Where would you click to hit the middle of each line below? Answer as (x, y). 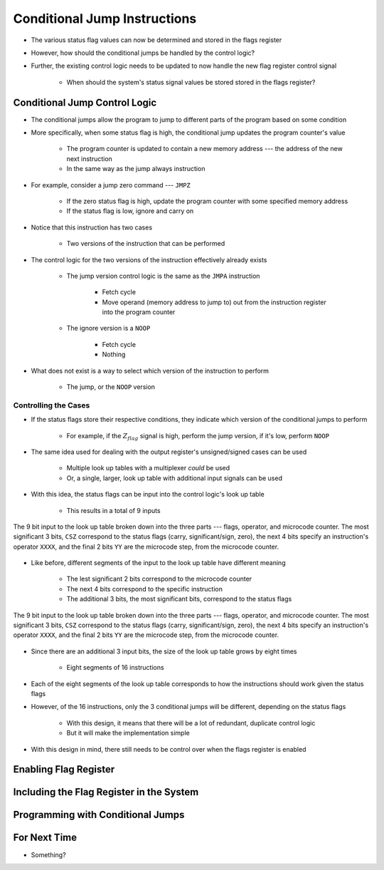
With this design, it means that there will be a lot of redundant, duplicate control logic (191, 723)
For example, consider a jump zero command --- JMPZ (111, 185)
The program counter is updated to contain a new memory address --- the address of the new (204, 149)
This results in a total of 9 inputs (113, 510)
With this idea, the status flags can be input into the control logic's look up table (148, 494)
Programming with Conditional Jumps (99, 815)
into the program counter (139, 312)
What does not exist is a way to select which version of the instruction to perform (150, 371)
